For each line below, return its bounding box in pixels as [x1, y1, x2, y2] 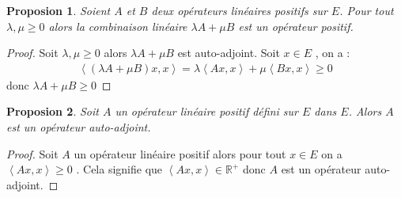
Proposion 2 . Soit [6, 103, 99, 120]
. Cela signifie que [76, 161, 163, 177]
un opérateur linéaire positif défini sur [115, 103, 298, 120]
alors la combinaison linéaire [48, 17, 187, 34]
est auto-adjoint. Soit [177, 44, 280, 61]
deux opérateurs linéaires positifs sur [151, 2, 327, 18]
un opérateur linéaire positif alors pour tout [74, 145, 286, 162]
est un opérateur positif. [238, 17, 354, 34]
